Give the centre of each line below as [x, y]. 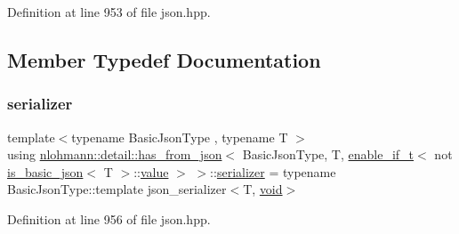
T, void [263, 189]
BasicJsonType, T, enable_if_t [328, 154]
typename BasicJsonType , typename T [180, 137]
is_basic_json [45, 171]
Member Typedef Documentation [164, 59]
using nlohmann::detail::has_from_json [115, 154]
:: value [151, 171]
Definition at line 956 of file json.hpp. [109, 218]
